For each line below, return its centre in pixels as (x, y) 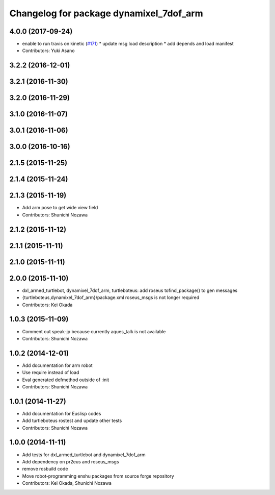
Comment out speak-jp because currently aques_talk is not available (94, 331)
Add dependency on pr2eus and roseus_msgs (71, 461)
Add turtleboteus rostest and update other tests (72, 420)
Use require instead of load (51, 373)
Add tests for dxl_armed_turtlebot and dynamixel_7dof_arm (84, 455)
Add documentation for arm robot (57, 365)
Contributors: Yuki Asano (48, 51)
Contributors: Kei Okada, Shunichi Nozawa (67, 483)
